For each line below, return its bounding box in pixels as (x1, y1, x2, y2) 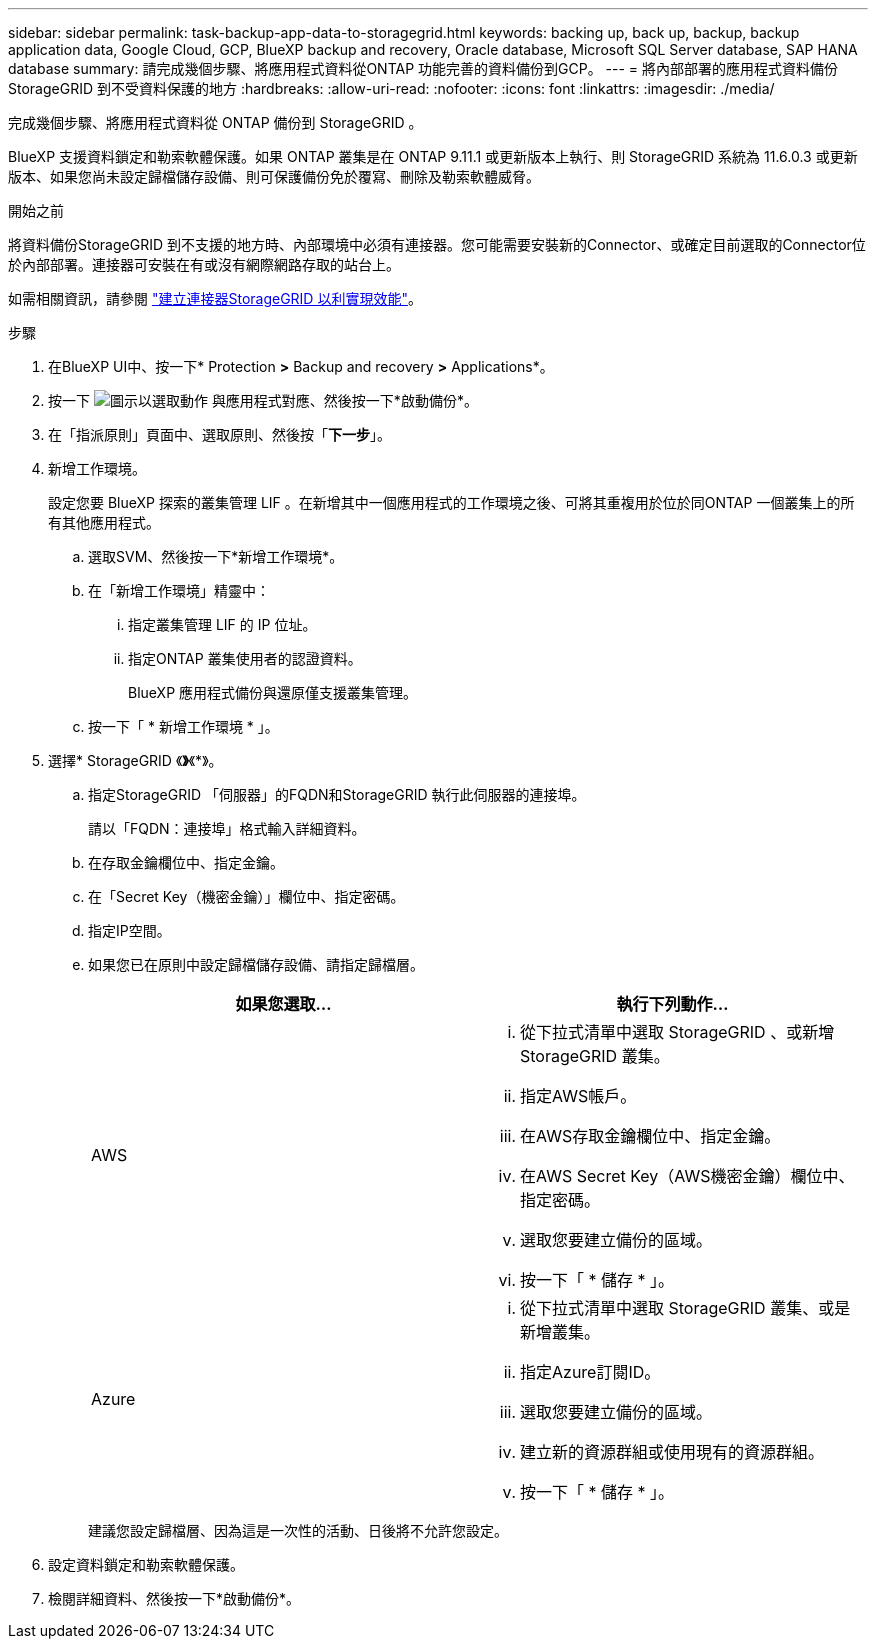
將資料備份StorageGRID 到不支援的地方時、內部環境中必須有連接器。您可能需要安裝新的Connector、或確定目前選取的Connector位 (8, 236, 866, 253)
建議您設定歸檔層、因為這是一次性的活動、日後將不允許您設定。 (88, 1522, 508, 1539)
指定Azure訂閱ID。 (520, 1362, 661, 1382)
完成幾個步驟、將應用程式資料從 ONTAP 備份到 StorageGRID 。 (8, 114, 423, 131)
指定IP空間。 (88, 922, 171, 939)
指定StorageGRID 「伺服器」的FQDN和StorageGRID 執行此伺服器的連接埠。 (88, 786, 586, 803)
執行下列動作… (616, 994, 729, 1014)
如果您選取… (235, 994, 332, 1014)
